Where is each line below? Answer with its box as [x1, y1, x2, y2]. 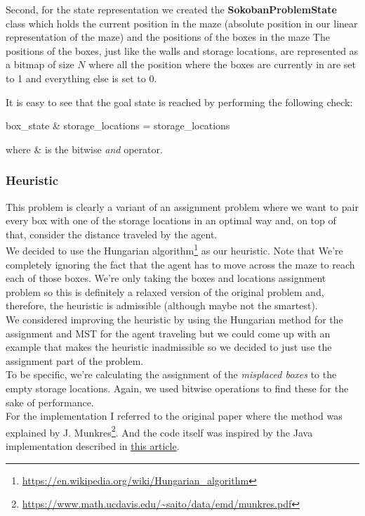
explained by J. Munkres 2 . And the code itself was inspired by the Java [6, 423, 313, 439]
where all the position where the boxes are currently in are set [88, 57, 357, 72]
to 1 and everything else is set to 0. [6, 70, 157, 85]
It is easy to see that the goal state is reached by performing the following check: [6, 94, 353, 109]
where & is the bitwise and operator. [6, 141, 163, 156]
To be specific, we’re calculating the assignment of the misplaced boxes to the [6, 367, 337, 382]
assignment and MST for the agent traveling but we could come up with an [6, 325, 331, 340]
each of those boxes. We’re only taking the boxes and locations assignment [6, 271, 326, 285]
